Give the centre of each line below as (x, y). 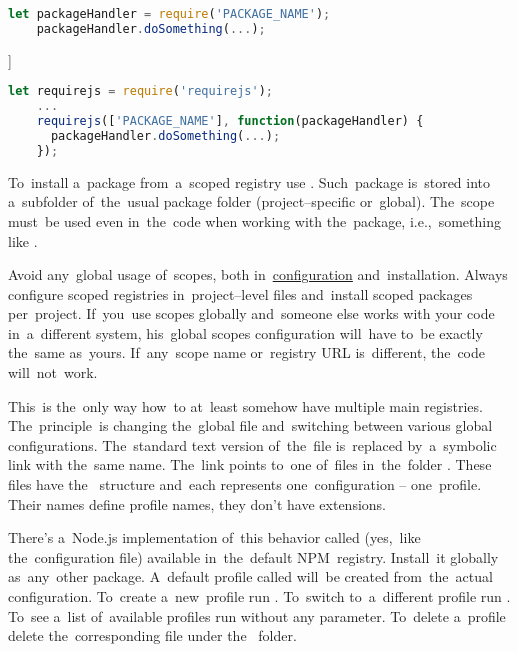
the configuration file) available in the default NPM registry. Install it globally (253, 556)
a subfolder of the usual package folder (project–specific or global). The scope (251, 201)
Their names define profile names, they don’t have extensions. (197, 503)
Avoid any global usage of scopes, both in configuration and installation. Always (258, 274)
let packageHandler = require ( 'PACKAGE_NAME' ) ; (169, 14)
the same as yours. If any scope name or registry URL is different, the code (247, 352)
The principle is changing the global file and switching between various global (250, 425)
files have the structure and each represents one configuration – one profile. (245, 484)
